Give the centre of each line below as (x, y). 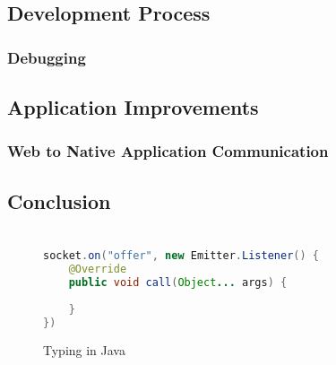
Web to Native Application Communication (168, 151)
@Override (98, 269)
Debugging (47, 57)
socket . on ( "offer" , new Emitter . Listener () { (181, 256)
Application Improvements (133, 107)
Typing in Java (84, 350)
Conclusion (59, 200)
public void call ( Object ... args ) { (178, 282)
